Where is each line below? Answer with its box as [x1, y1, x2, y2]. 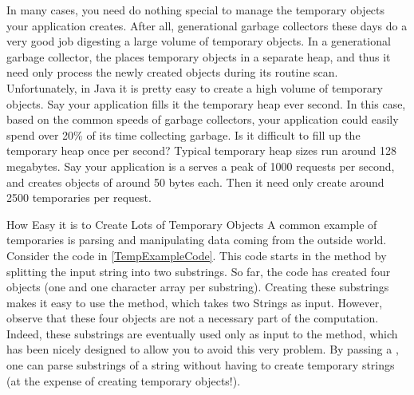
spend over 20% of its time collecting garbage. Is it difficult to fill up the [6, 126, 361, 143]
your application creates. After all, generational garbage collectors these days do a [6, 17, 408, 34]
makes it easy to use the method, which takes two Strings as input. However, [6, 294, 383, 310]
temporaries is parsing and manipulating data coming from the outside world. [6, 231, 387, 248]
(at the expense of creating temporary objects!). [6, 372, 241, 389]
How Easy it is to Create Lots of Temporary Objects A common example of [6, 215, 377, 232]
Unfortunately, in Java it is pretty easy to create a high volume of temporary [6, 79, 383, 96]
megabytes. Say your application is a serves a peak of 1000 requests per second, [6, 157, 395, 174]
